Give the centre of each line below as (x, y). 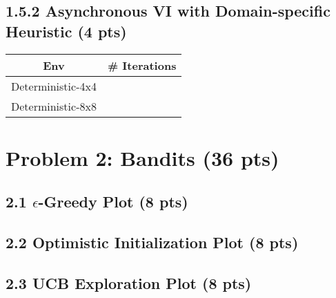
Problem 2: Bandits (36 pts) (142, 157)
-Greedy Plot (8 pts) (113, 202)
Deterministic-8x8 (54, 106)
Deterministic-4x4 (54, 86)
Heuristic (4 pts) (66, 31)
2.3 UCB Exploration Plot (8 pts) (129, 282)
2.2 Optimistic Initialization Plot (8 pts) (152, 242)
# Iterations (142, 65)
